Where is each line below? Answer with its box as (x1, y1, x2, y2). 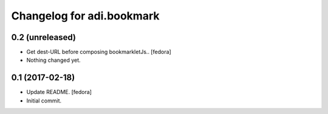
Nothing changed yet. (26, 56, 81, 64)
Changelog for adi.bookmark (11, 9, 160, 22)
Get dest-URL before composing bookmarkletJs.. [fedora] (26, 49, 171, 56)
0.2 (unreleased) (11, 32, 76, 42)
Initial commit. (26, 97, 62, 104)
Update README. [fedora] (26, 89, 92, 96)
